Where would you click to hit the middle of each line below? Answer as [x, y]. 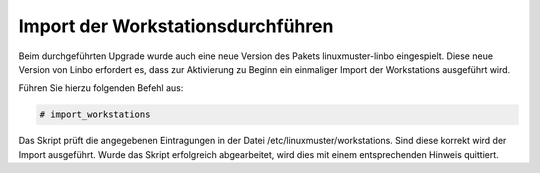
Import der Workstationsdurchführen [176, 26]
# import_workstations [95, 114]
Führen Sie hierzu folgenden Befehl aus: [101, 88]
